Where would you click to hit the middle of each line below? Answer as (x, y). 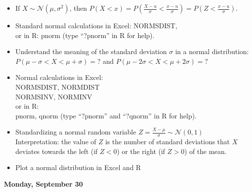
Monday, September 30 (44, 183)
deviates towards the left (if (56, 151)
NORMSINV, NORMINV (54, 96)
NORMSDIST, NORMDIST (57, 86)
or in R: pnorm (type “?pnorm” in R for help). (85, 35)
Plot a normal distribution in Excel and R (78, 167)
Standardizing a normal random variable (76, 132)
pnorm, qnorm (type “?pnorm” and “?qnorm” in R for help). (106, 115)
